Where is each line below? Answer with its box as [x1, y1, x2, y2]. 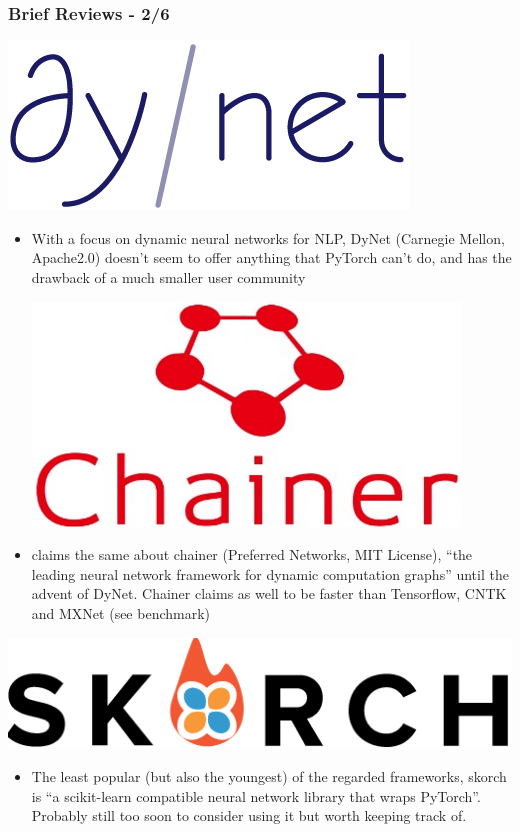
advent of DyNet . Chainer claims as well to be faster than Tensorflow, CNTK [31, 583, 507, 604]
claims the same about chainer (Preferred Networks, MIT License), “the [31, 544, 473, 565]
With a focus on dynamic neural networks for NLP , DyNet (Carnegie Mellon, [31, 227, 505, 248]
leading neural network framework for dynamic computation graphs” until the [31, 563, 509, 584]
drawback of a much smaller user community [31, 267, 306, 287]
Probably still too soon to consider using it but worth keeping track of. [31, 805, 467, 826]
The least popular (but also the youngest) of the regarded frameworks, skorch [31, 766, 507, 787]
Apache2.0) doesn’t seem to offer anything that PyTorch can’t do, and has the [31, 247, 512, 268]
